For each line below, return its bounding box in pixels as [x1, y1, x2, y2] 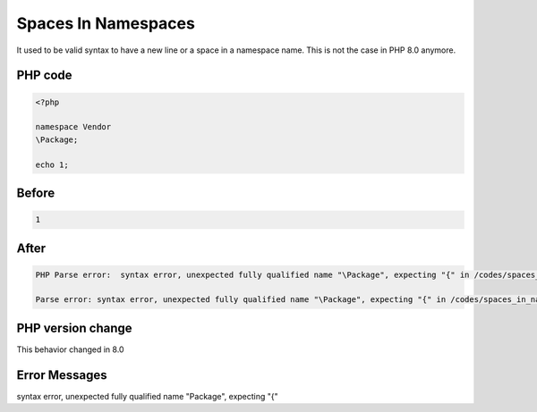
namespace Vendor [35, 122, 112, 132]
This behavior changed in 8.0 [16, 344, 124, 355]
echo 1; [35, 159, 69, 170]
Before [16, 185, 55, 200]
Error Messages [16, 367, 107, 383]
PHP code [16, 68, 72, 83]
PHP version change [16, 320, 133, 335]
